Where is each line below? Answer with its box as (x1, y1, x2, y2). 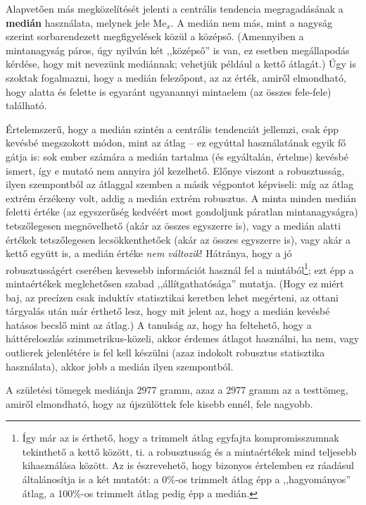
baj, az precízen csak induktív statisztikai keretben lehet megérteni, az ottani (6, 289, 339, 304)
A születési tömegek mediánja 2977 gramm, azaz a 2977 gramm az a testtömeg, (6, 382, 348, 397)
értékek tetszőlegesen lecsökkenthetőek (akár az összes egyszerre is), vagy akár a (6, 232, 351, 247)
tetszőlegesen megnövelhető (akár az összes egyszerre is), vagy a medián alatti (6, 218, 341, 232)
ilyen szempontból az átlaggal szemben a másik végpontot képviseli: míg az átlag (6, 177, 354, 192)
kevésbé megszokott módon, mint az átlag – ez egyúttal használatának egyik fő (6, 135, 346, 150)
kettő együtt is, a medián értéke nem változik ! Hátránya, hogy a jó (6, 246, 292, 261)
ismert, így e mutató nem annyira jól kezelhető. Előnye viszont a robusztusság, (6, 163, 345, 177)
